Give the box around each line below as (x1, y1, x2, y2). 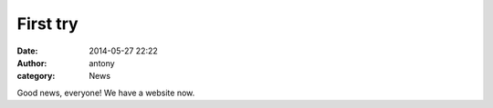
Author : (16, 57, 47, 68)
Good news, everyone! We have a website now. (16, 87, 195, 98)
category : (16, 71, 56, 82)
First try (16, 14, 79, 34)
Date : (16, 45, 38, 56)
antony (89, 57, 115, 68)
